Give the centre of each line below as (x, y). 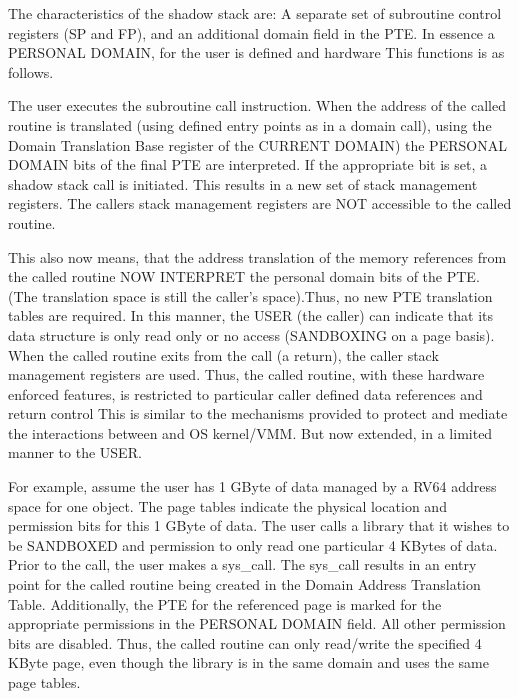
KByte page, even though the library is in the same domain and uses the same (248, 662)
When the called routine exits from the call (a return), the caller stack (223, 354)
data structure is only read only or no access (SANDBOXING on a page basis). (251, 334)
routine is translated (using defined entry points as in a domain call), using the (250, 124)
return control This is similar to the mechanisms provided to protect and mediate (258, 413)
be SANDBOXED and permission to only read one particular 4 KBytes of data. (253, 544)
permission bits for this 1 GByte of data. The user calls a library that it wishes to (259, 525)
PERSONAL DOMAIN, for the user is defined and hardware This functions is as (256, 52)
